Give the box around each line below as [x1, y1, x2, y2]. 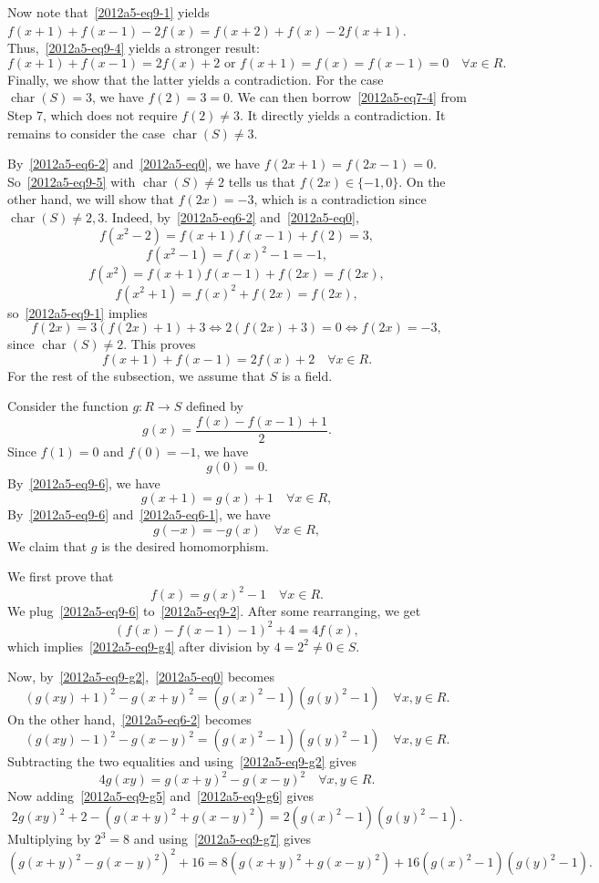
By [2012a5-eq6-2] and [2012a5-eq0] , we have [7, 154, 261, 173]
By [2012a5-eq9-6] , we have [7, 473, 160, 492]
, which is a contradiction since [253, 190, 427, 209]
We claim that [7, 536, 88, 555]
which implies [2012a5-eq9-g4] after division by [7, 636, 270, 655]
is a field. [281, 365, 333, 385]
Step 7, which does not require [7, 105, 178, 124]
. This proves [123, 334, 196, 354]
